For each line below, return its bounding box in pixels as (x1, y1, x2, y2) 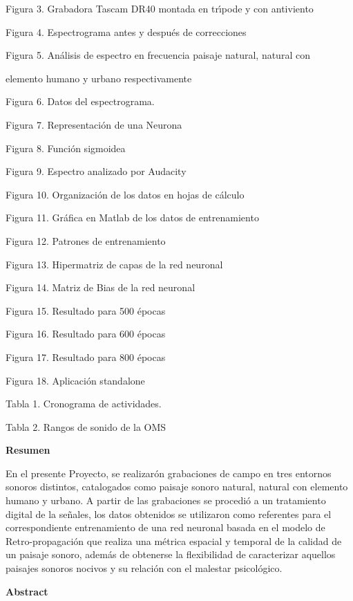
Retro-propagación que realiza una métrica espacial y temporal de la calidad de (6, 533, 342, 548)
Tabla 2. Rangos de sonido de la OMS (6, 419, 166, 434)
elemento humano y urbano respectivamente (6, 71, 192, 85)
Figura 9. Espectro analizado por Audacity (6, 164, 187, 178)
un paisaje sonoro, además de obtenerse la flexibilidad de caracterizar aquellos (6, 547, 336, 562)
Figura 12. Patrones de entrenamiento (6, 233, 166, 248)
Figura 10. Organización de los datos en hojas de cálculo (6, 187, 245, 201)
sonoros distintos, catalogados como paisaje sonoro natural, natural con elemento (6, 479, 348, 494)
